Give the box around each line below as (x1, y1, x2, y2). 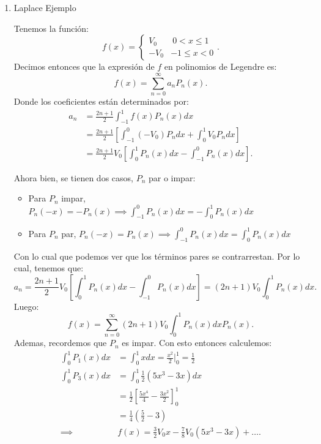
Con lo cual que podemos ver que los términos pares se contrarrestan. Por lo (13, 249, 300, 262)
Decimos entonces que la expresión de (13, 60, 155, 73)
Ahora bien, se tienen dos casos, (13, 171, 133, 184)
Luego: (13, 299, 39, 312)
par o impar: (148, 171, 196, 184)
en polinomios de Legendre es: (164, 60, 277, 73)
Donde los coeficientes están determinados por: (13, 94, 189, 107)
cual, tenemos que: (13, 262, 84, 274)
